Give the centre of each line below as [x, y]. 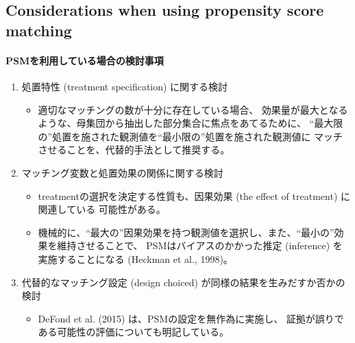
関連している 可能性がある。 [102, 209]
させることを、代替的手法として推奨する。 [134, 150]
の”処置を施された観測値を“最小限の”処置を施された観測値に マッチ [191, 136]
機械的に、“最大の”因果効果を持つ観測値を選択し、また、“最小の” [186, 232]
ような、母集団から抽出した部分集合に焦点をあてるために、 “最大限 [191, 123]
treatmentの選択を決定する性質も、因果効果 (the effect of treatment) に [194, 195]
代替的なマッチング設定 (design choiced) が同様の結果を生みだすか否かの [183, 282]
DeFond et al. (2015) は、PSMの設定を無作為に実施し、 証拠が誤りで [191, 318]
